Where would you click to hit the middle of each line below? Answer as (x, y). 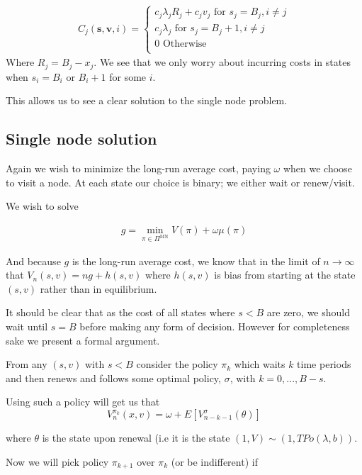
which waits (260, 364)
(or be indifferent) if (214, 461)
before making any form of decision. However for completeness (215, 326)
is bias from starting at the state (285, 275)
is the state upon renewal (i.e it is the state (136, 438)
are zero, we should (308, 312)
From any (27, 364)
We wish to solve (42, 206)
